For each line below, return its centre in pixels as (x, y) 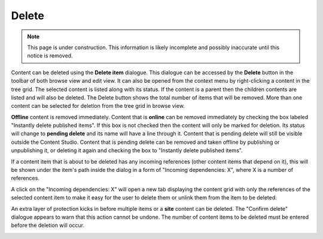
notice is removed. (50, 56)
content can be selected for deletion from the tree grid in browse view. (98, 106)
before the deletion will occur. (48, 225)
